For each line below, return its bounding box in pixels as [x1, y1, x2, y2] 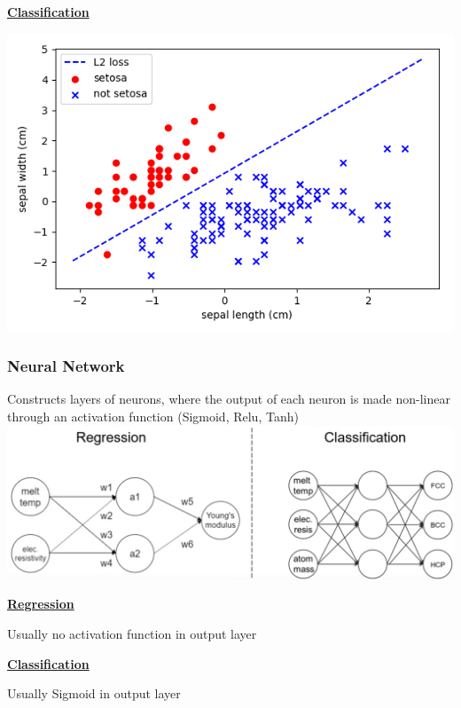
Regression [7, 594, 74, 613]
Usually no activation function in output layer [7, 625, 257, 643]
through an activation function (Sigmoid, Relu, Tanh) [7, 407, 299, 425]
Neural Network [7, 355, 125, 377]
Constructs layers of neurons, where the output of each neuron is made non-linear [7, 389, 450, 408]
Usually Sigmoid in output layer [7, 684, 181, 703]
